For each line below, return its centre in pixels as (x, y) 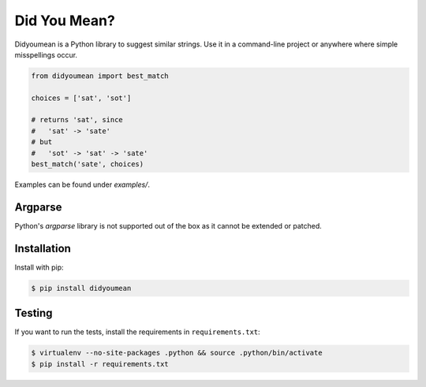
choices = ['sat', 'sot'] (81, 98)
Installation (43, 248)
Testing (34, 313)
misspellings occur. (46, 54)
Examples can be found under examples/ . (82, 184)
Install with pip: (39, 267)
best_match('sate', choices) (88, 164)
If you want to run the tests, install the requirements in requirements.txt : (137, 332)
